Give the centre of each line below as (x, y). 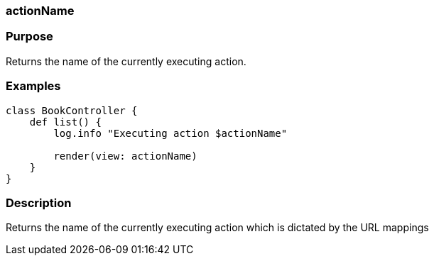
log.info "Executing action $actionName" (170, 133)
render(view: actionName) (125, 156)
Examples (33, 86)
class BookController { (72, 110)
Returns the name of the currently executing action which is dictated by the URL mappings (217, 228)
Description (39, 202)
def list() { (65, 122)
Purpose (29, 37)
